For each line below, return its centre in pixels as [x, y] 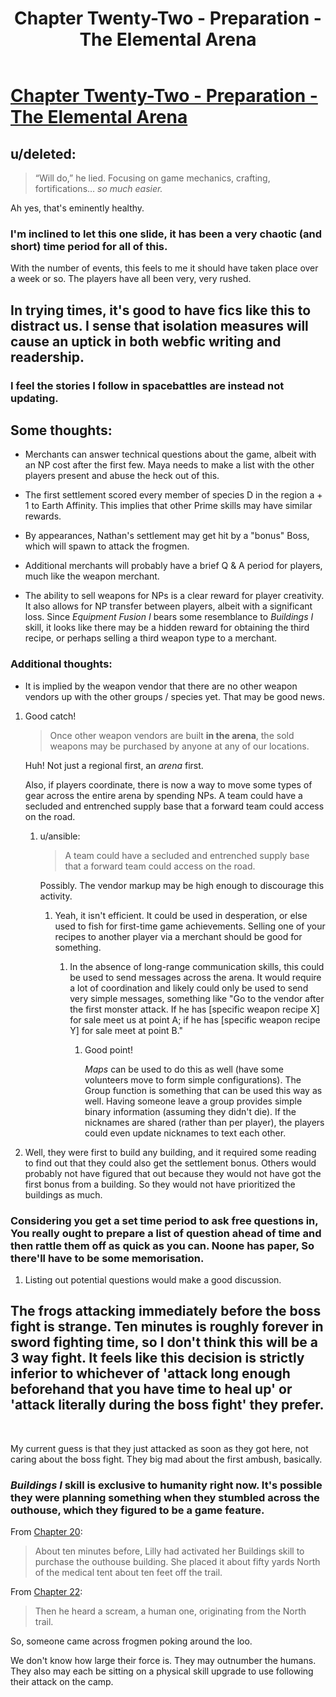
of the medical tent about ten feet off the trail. [128, 1573]
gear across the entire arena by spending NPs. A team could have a [163, 795]
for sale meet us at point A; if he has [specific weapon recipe [195, 1019]
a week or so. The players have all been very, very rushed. [131, 279]
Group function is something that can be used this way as [203, 1090]
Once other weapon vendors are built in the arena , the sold [172, 735]
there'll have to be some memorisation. [107, 1258]
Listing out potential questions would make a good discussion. [153, 1280]
